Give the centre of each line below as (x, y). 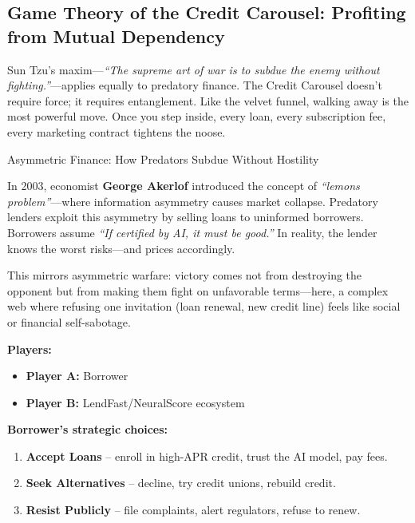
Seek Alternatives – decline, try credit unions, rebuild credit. (181, 483)
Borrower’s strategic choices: (88, 429)
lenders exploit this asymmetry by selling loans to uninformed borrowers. (186, 217)
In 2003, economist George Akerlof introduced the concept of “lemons (184, 186)
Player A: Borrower (77, 376)
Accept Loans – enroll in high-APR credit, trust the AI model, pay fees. (207, 456)
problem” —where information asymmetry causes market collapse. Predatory (193, 201)
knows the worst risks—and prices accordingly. (121, 248)
